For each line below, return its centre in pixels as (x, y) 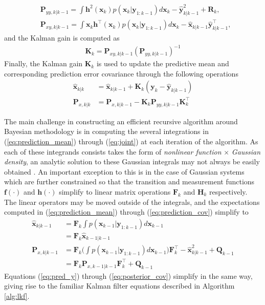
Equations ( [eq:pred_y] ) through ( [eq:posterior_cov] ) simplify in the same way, (128, 275)
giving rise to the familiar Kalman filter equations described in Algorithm (119, 286)
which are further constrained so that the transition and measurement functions (129, 182)
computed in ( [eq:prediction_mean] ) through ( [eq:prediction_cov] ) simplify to (126, 212)
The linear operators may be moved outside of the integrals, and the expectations (132, 202)
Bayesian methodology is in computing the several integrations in (106, 131)
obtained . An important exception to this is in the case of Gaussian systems (124, 171)
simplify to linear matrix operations (115, 191)
